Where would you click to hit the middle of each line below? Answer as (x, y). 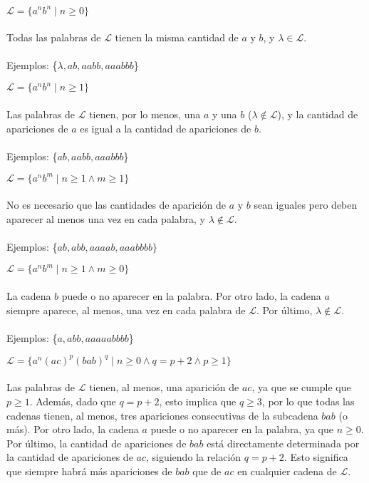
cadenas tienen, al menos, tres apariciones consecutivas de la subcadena (162, 415)
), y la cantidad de (318, 114)
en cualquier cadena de (287, 471)
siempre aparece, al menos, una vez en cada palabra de (126, 310)
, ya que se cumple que (301, 387)
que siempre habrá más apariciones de (89, 471)
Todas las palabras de (54, 37)
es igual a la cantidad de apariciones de (166, 128)
